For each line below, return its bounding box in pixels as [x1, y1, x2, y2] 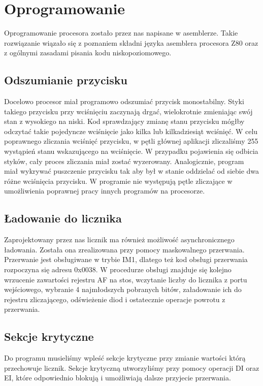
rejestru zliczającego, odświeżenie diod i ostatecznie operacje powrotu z [4, 294, 225, 304]
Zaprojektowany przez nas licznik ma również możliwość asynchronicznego [4, 234, 235, 245]
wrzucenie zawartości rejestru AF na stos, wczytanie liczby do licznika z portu [4, 274, 247, 284]
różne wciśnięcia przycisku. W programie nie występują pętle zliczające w [4, 175, 233, 186]
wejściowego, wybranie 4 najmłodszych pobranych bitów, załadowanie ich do [4, 284, 242, 295]
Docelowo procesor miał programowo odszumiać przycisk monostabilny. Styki [4, 96, 244, 107]
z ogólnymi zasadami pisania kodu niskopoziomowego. [4, 47, 172, 58]
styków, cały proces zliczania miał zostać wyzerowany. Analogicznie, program [4, 155, 244, 166]
